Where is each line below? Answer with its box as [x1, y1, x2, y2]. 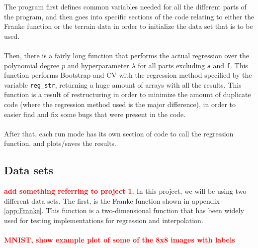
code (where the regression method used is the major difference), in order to [4, 99, 236, 110]
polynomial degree [4, 60, 60, 70]
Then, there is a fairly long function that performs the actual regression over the [4, 50, 249, 60]
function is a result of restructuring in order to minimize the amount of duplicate [4, 89, 251, 100]
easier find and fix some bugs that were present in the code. [4, 109, 186, 119]
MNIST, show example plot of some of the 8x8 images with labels [4, 235, 235, 245]
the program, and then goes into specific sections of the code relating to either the [4, 11, 255, 21]
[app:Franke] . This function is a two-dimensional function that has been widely [4, 205, 244, 216]
